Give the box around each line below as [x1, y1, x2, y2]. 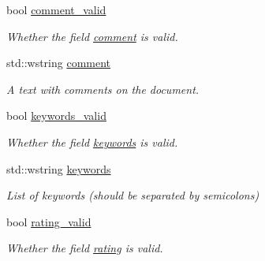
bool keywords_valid [6, 107, 106, 124]
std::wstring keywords [6, 160, 111, 177]
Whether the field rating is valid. [6, 240, 163, 256]
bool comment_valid [6, 2, 106, 17]
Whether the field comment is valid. [6, 28, 178, 44]
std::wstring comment [6, 54, 111, 71]
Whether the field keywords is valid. [6, 133, 178, 150]
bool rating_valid [6, 213, 91, 229]
